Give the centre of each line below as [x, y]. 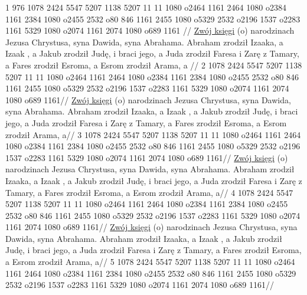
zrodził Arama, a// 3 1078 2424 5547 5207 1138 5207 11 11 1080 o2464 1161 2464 [153, 134]
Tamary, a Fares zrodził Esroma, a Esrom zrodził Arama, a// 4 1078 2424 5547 [149, 192]
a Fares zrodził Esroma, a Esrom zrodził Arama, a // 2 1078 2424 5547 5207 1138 [154, 65]
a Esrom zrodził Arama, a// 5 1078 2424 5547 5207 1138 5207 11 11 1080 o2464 [150, 262]
